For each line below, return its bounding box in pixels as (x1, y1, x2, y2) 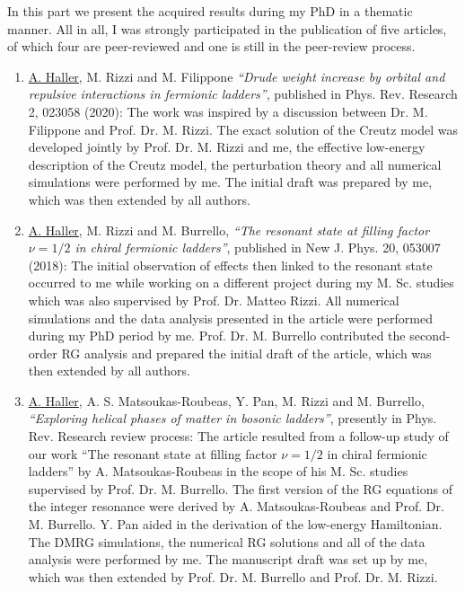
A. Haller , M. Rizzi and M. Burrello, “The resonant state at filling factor (28, 220, 430, 239)
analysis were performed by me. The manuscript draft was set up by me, (28, 550, 428, 569)
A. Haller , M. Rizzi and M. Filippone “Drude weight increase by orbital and (28, 66, 445, 85)
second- (409, 326, 451, 345)
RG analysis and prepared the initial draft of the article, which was (61, 343, 432, 362)
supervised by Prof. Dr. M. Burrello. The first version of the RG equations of (28, 479, 452, 498)
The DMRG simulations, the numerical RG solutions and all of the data (28, 532, 426, 551)
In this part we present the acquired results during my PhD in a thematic (7, 2, 413, 20)
